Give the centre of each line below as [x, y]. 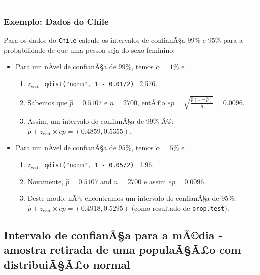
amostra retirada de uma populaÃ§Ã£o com [123, 249]
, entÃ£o [151, 102]
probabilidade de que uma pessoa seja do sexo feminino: [90, 50]
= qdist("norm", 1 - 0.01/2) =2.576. [98, 84]
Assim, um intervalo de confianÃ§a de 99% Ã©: [101, 121]
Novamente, [46, 181]
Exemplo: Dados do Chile [56, 21]
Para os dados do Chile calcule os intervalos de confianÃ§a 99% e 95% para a [123, 40]
